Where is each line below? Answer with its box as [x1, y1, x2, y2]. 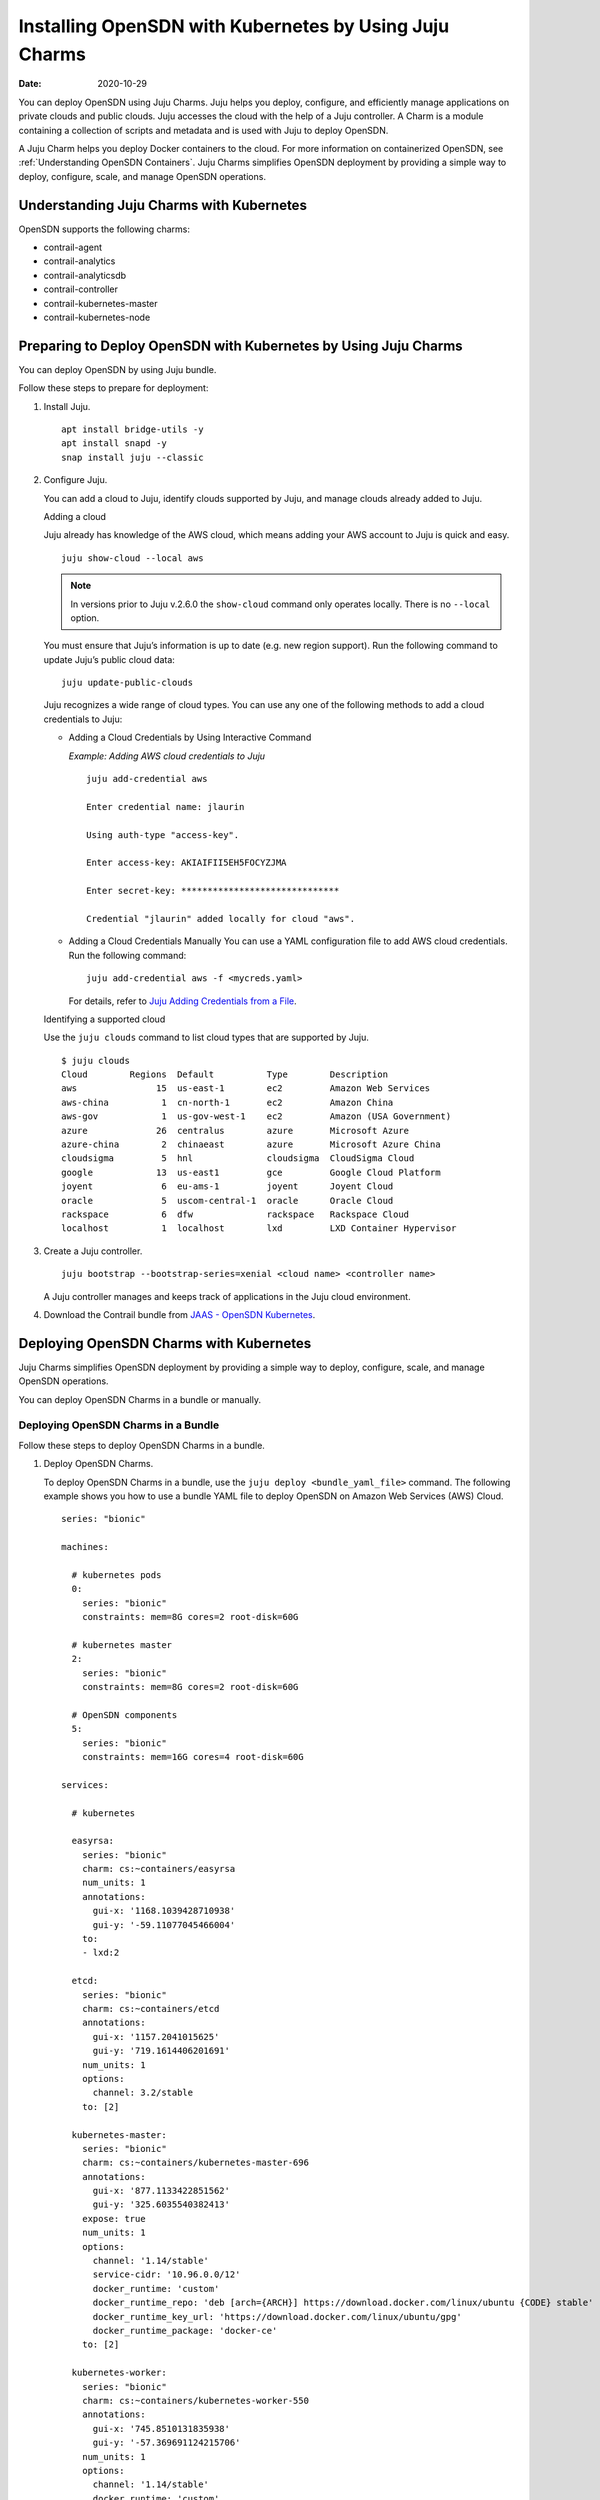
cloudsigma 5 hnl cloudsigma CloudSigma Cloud [61, 1153, 415, 1164]
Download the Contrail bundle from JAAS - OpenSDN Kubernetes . [43, 1308, 316, 1320]
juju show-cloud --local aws [61, 552, 204, 564]
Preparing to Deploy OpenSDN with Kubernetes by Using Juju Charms [18, 337, 464, 354]
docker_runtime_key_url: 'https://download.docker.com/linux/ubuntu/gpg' [92, 2311, 462, 2322]
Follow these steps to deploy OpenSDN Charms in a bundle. [18, 1439, 265, 1451]
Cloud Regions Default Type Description [61, 1069, 389, 1080]
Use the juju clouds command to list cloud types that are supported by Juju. [43, 1031, 370, 1044]
